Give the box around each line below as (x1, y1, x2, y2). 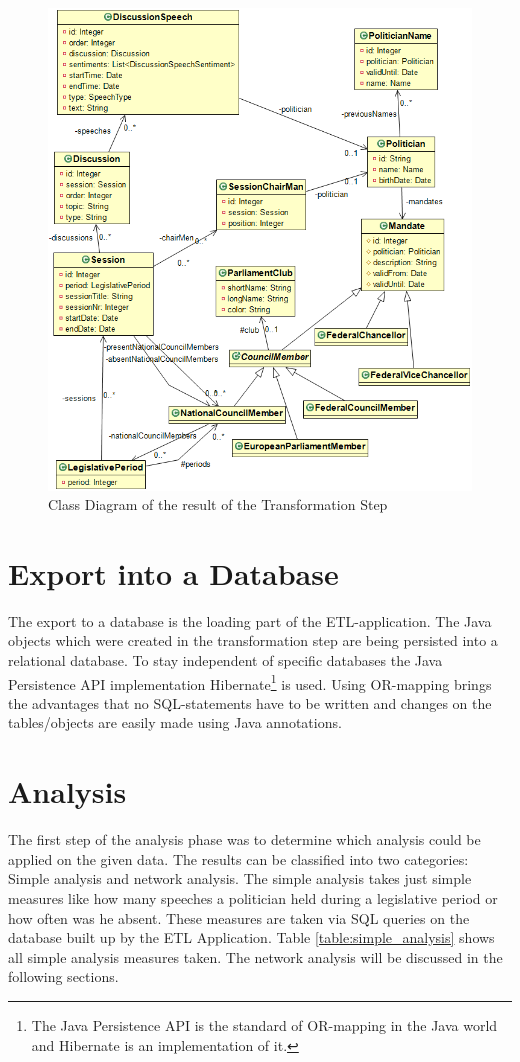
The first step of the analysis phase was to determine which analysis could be (8, 829, 481, 850)
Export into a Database (8, 552, 339, 593)
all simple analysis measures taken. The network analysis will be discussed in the (8, 946, 503, 967)
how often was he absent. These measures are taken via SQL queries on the (8, 907, 470, 928)
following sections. (8, 966, 119, 987)
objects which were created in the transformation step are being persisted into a (8, 630, 498, 651)
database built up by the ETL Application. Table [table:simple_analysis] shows (8, 927, 495, 948)
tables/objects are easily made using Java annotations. (8, 712, 342, 733)
